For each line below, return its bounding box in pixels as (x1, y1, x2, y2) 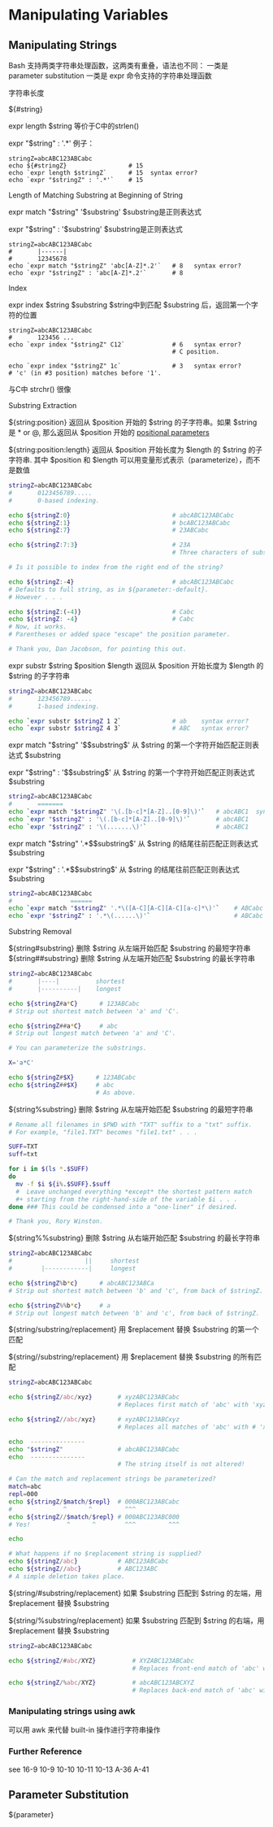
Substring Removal (8, 927, 71, 937)
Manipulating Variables (8, 6, 169, 24)
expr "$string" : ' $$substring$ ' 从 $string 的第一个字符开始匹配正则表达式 (8, 768, 255, 777)
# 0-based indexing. (8, 496, 100, 505)
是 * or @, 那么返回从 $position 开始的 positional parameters (8, 428, 210, 437)
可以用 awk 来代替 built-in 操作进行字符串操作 (8, 1725, 161, 1735)
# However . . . (8, 593, 63, 601)
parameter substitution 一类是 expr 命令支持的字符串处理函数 (8, 71, 213, 80)
